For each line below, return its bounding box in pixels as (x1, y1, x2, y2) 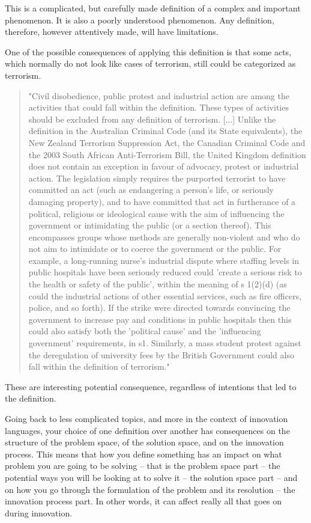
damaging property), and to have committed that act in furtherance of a (28, 195, 296, 207)
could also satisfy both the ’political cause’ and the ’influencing (28, 325, 261, 337)
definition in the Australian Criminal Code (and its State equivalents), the (28, 124, 303, 137)
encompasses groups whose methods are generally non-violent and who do (28, 230, 300, 243)
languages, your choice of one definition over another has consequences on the (5, 424, 290, 436)
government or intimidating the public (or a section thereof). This (28, 219, 271, 231)
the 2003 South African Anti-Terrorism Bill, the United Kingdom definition (28, 148, 306, 161)
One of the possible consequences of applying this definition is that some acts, (5, 45, 291, 58)
